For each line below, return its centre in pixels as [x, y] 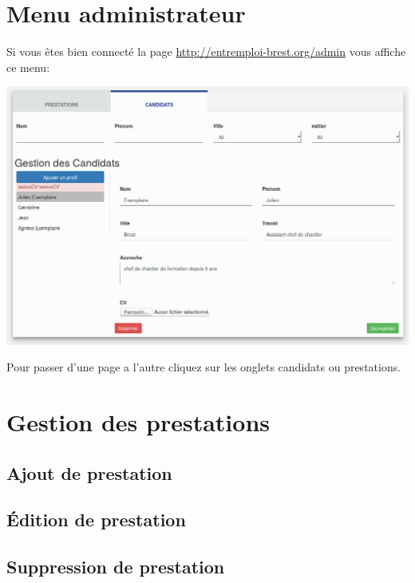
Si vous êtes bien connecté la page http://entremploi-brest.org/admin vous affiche [206, 52]
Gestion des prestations [138, 422]
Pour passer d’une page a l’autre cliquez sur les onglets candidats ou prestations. [204, 367]
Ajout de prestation [89, 472]
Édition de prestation [96, 520]
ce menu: [28, 67]
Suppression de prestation [116, 567]
